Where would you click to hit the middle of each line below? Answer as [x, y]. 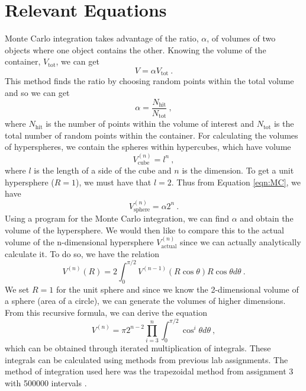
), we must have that [114, 182]
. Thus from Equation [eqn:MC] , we [236, 182]
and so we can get [37, 92]
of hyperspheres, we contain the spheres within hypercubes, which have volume [148, 147]
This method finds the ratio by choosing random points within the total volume [149, 81]
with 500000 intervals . [46, 382]
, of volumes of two [241, 38]
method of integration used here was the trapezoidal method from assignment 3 [149, 371]
